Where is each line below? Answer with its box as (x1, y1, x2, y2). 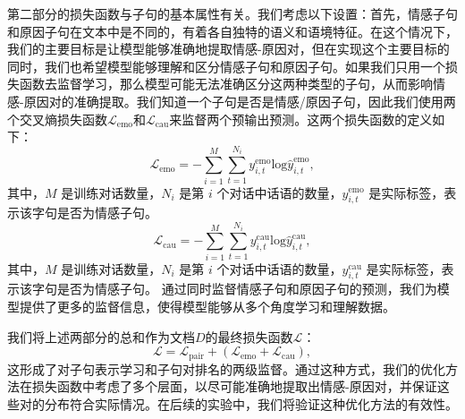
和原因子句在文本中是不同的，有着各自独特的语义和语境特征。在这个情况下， (7, 21, 458, 40)
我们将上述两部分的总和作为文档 (7, 327, 195, 346)
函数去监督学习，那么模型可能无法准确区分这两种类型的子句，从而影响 (19, 74, 433, 93)
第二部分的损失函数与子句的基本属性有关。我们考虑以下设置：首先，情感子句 (7, 4, 458, 22)
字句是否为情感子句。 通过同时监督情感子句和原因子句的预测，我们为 (31, 279, 437, 298)
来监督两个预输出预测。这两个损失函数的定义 (169, 109, 433, 128)
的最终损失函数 (205, 327, 293, 346)
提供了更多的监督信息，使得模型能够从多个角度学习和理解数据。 (19, 297, 395, 316)
